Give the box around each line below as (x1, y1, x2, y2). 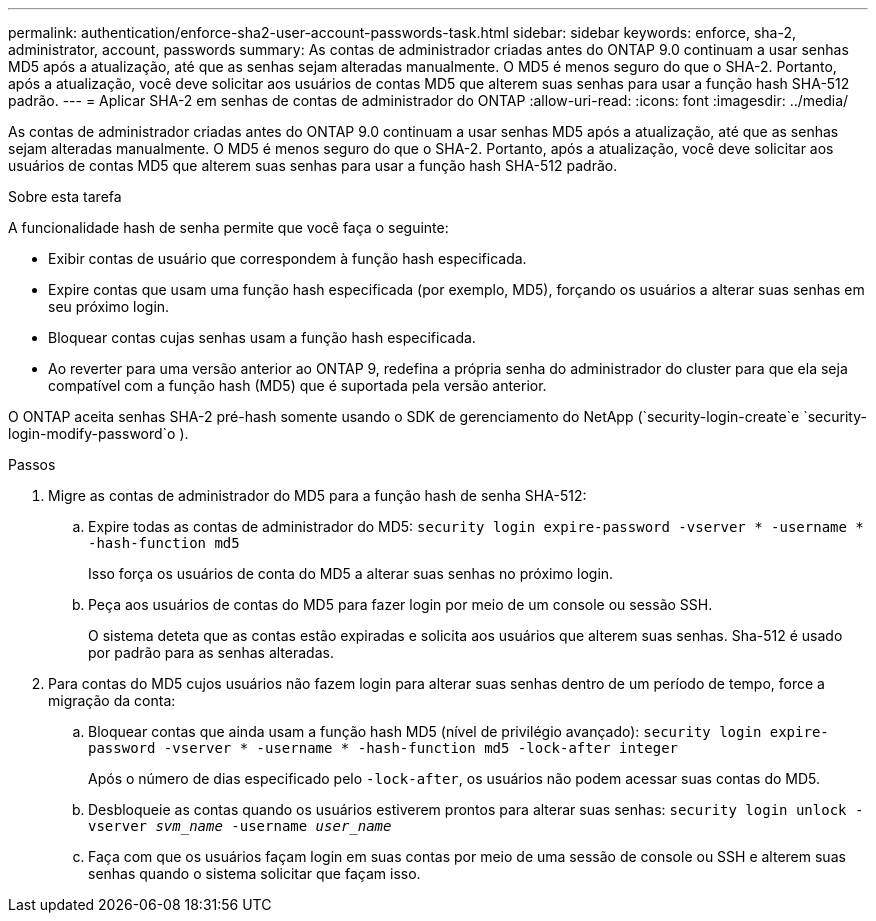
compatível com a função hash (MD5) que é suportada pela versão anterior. (48, 377, 547, 394)
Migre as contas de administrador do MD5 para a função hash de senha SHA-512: (48, 487, 587, 504)
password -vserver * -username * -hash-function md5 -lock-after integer (88, 740, 679, 756)
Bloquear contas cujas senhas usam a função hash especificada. (48, 329, 476, 346)
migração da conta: (48, 692, 176, 709)
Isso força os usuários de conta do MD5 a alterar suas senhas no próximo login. (88, 565, 614, 582)
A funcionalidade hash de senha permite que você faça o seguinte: (8, 219, 449, 236)
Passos (8, 456, 56, 473)
